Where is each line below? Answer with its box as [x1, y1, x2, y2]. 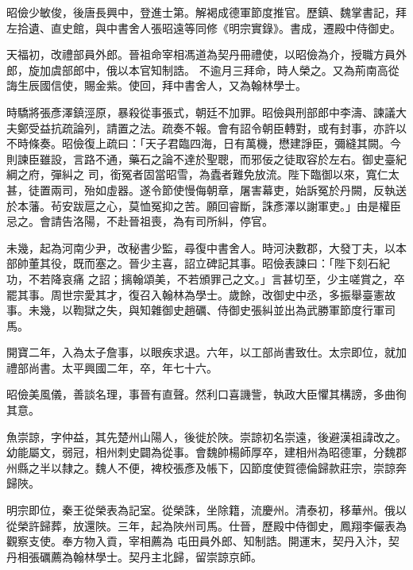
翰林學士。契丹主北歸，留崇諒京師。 [72, 548, 262, 564]
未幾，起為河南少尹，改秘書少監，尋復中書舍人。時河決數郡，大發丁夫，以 [6, 239, 396, 256]
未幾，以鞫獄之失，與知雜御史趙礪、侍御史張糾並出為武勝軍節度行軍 [28, 302, 384, 318]
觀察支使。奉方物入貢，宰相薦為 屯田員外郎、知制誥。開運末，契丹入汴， [6, 533, 388, 549]
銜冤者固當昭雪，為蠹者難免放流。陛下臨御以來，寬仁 [110, 166, 388, 183]
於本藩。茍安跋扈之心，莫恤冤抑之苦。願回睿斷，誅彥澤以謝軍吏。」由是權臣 [6, 197, 401, 214]
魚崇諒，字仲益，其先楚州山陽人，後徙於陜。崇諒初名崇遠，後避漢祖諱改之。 [6, 428, 407, 445]
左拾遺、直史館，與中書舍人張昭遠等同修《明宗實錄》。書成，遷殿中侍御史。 [6, 19, 401, 36]
